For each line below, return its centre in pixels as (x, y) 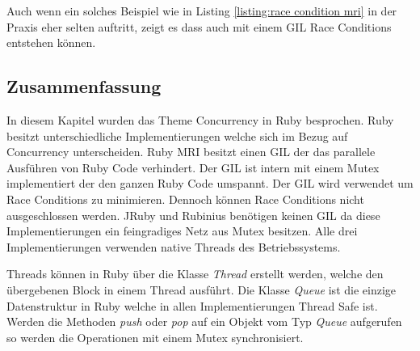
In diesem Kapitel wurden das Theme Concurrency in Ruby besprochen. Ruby (200, 119)
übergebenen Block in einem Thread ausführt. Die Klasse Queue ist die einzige (202, 289)
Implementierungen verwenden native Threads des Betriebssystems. (174, 246)
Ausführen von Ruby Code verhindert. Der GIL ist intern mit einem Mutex (193, 167)
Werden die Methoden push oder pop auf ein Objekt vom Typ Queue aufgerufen (204, 321)
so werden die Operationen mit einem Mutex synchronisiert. (155, 337)
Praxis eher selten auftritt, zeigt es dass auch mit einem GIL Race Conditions (199, 26)
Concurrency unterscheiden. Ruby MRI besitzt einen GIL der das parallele (191, 152)
